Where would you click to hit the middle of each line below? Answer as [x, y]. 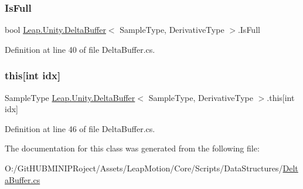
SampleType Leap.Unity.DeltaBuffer [70, 97]
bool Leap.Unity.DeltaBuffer [55, 30]
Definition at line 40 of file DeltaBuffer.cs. [80, 49]
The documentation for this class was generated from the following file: [132, 148]
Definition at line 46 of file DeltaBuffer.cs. [80, 128]
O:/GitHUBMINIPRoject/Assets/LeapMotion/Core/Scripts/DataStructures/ [144, 168]
